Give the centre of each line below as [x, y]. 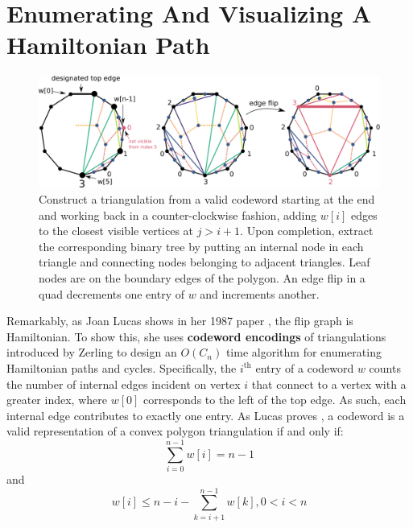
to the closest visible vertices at [116, 231]
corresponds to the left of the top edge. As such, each [275, 400]
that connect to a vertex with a [329, 384]
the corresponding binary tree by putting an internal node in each [201, 246]
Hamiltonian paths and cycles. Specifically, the [122, 367]
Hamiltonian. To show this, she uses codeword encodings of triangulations [196, 336]
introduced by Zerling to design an [92, 352]
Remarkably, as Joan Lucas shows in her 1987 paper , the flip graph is [180, 321]
